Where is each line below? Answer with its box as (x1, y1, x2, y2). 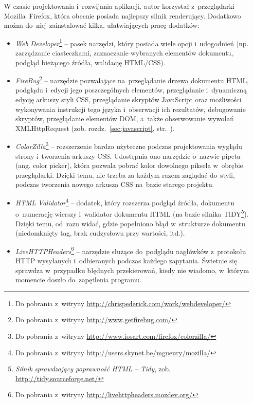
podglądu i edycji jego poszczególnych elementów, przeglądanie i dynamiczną (15, 85, 247, 95)
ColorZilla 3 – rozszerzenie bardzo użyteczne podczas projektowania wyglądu (15, 140, 242, 151)
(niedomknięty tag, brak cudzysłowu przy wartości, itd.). (15, 228, 185, 238)
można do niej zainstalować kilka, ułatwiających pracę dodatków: (4, 20, 199, 30)
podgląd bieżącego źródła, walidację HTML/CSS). (15, 57, 165, 67)
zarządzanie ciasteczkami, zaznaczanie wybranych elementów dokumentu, (15, 48, 234, 58)
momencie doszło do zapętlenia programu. (15, 275, 142, 285)
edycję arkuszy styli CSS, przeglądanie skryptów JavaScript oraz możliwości (15, 94, 242, 105)
